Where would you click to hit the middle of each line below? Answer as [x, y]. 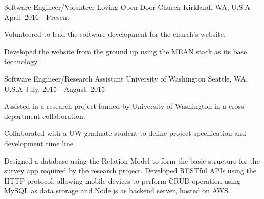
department [22, 116]
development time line [39, 143]
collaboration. [64, 116]
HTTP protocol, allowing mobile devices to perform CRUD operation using [123, 180]
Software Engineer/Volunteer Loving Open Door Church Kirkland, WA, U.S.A [127, 7]
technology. [22, 61]
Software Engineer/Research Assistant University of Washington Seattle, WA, [126, 78]
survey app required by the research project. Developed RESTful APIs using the [130, 171]
